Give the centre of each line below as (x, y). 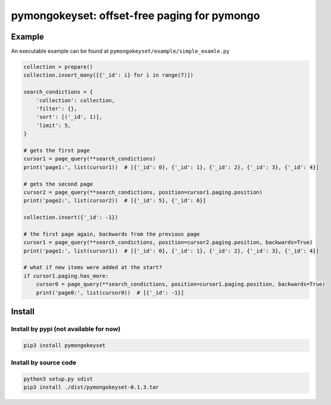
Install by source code (44, 363)
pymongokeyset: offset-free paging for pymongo (136, 16)
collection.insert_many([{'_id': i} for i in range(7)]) (109, 75)
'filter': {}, (57, 108)
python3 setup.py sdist (58, 379)
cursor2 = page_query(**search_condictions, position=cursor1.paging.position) (143, 192)
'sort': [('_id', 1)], (69, 117)
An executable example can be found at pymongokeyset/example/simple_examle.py (120, 51)
